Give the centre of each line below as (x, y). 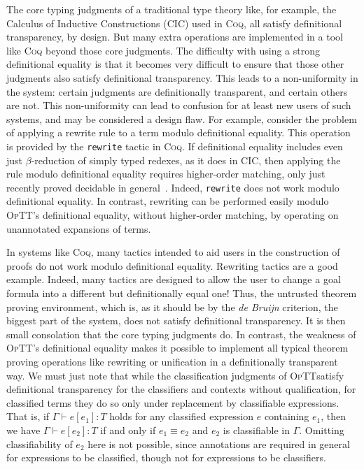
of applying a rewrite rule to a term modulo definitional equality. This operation (178, 132)
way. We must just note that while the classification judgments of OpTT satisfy (175, 375)
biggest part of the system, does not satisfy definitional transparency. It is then (176, 320)
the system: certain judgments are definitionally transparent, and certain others (177, 91)
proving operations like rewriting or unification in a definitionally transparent (172, 361)
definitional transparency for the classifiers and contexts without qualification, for (181, 389)
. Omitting (322, 430)
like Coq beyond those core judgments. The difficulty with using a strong (163, 50)
